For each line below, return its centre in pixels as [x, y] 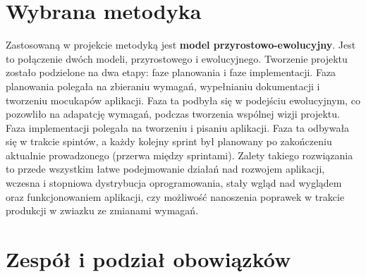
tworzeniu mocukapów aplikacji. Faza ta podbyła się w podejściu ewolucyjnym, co [183, 100]
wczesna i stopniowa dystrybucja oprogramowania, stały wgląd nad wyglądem [174, 183]
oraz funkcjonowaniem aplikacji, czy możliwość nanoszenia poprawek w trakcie [175, 196]
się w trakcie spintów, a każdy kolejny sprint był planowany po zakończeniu [169, 141]
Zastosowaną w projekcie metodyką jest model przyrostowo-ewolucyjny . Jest [181, 45]
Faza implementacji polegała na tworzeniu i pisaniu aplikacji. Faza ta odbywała [178, 127]
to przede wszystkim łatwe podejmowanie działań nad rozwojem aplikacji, [165, 169]
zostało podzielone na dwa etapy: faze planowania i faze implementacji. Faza [171, 72]
